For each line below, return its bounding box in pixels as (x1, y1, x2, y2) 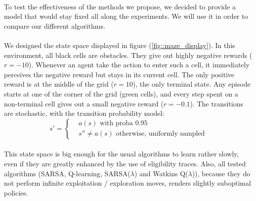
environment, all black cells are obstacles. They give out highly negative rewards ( (4, 50, 253, 60)
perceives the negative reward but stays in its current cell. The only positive (4, 69, 235, 79)
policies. (4, 187, 28, 198)
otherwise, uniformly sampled (116, 130, 205, 138)
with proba (100, 120, 133, 127)
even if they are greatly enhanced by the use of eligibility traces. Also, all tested (4, 158, 246, 168)
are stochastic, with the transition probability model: (4, 108, 165, 118)
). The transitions (190, 98, 243, 108)
